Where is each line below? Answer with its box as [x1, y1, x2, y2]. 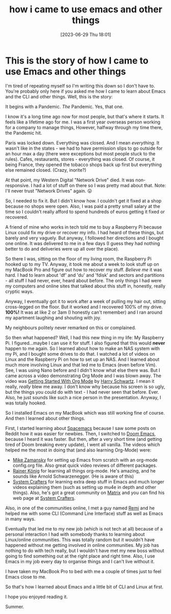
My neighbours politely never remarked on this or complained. [5, 324, 136, 331]
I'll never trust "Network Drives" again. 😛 [5, 188, 92, 194]
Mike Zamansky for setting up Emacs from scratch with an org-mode [12, 457, 158, 463]
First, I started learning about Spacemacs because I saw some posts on [5, 425, 156, 431]
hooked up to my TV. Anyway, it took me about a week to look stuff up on [5, 261, 159, 267]
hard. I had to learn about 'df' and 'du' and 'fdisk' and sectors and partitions [5, 272, 165, 278]
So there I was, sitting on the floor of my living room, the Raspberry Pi [5, 255, 152, 262]
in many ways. [5, 516, 36, 522]
